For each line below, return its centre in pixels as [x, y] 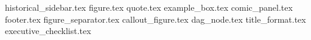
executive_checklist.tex [48, 31]
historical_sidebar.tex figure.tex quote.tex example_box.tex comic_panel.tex [149, 7]
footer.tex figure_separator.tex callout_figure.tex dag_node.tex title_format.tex [155, 19]
